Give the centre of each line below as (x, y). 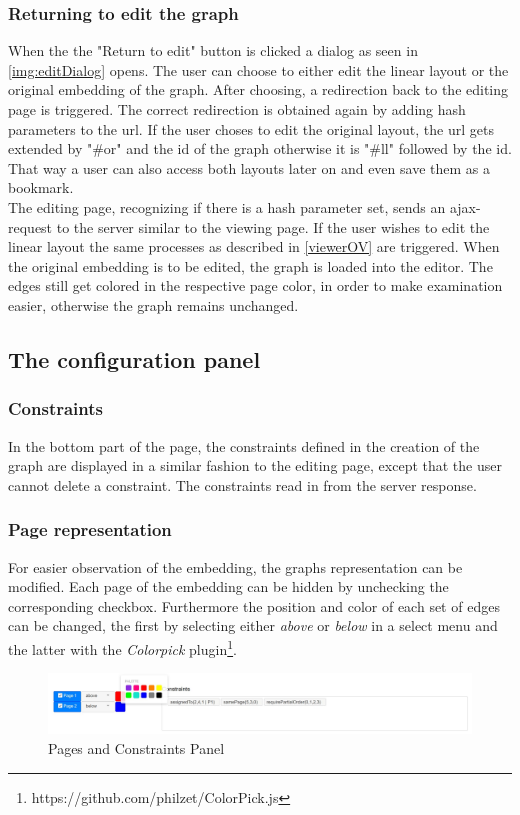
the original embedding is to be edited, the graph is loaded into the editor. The (250, 265)
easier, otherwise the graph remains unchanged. (153, 304)
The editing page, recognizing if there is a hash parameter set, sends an (227, 206)
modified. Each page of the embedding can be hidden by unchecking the (228, 586)
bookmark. (41, 187)
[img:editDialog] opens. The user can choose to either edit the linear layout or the (258, 69)
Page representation (90, 529)
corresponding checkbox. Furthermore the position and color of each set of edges (254, 605)
